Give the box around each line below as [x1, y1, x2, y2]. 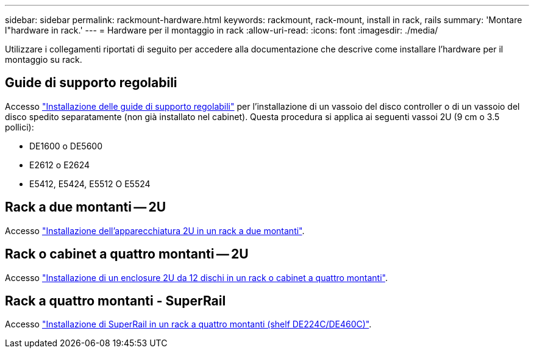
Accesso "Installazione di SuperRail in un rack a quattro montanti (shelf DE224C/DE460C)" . [5, 319, 372, 330]
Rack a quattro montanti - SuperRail [5, 293, 226, 308]
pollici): [5, 121, 34, 132]
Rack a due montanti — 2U [5, 199, 166, 215]
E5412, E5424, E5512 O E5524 [29, 178, 151, 189]
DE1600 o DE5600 [29, 140, 102, 151]
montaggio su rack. [5, 54, 82, 65]
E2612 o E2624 [29, 159, 90, 170]
